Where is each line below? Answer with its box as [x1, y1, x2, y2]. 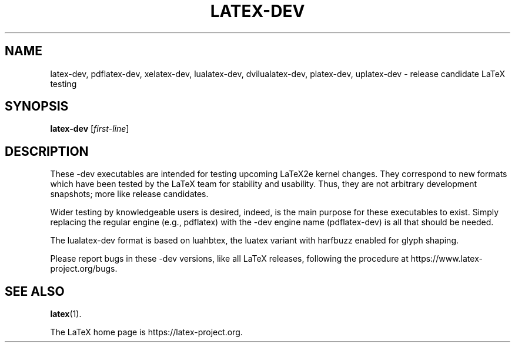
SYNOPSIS [5, 99, 69, 114]
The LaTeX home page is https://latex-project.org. [50, 327, 243, 338]
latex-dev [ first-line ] [50, 124, 129, 134]
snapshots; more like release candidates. [50, 189, 209, 199]
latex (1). [50, 309, 82, 319]
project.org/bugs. [50, 263, 118, 274]
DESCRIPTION [5, 144, 89, 159]
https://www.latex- [410, 253, 483, 264]
